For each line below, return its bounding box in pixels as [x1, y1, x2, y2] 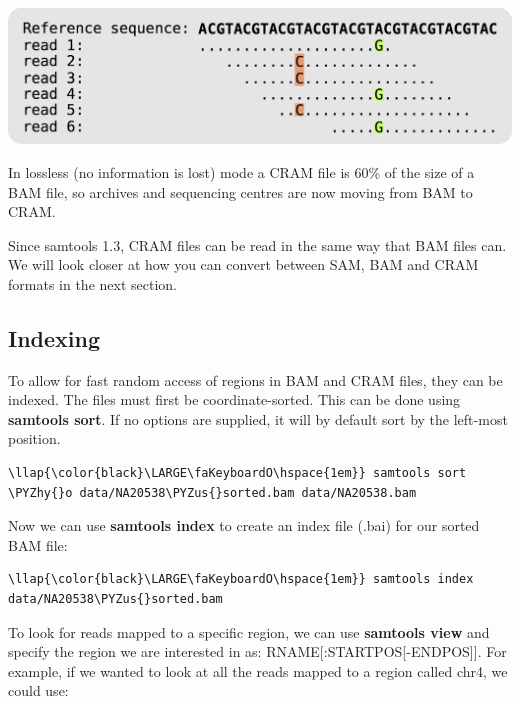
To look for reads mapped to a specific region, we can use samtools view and [8, 621, 490, 642]
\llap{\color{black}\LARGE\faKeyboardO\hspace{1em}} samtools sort [8, 466, 467, 481]
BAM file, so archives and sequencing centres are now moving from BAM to [8, 181, 473, 202]
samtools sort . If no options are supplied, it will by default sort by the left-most [8, 408, 508, 429]
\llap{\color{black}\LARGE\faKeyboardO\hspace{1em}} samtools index [8, 572, 474, 587]
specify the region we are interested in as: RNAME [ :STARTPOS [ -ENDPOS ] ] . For [8, 641, 507, 662]
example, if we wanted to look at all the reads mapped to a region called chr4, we [8, 660, 508, 681]
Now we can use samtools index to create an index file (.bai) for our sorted [8, 515, 480, 536]
